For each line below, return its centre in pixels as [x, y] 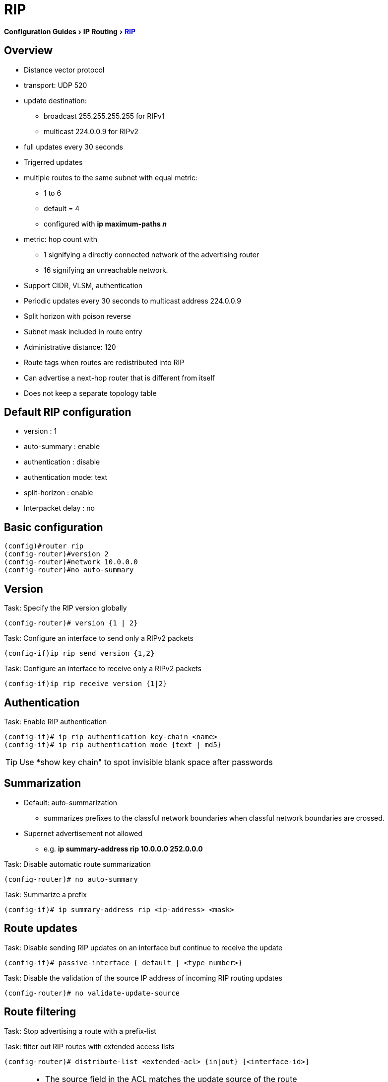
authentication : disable [62, 462]
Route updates [41, 928]
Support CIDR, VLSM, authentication [83, 285]
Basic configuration [54, 527]
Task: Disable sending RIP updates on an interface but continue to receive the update [143, 947]
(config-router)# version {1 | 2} [71, 623]
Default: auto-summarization [71, 802]
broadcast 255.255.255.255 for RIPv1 [104, 116]
